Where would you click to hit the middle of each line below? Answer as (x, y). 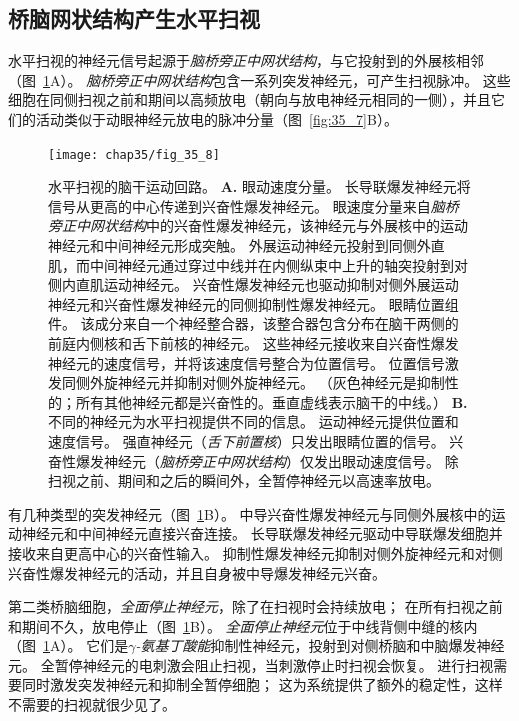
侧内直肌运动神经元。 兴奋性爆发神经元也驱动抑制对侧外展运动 (253, 284)
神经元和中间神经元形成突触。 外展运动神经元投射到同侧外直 (246, 245)
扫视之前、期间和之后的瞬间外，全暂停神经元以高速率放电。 (244, 480)
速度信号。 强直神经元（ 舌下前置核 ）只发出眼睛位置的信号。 (246, 440)
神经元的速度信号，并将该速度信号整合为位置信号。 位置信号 (246, 362)
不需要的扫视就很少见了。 (92, 704)
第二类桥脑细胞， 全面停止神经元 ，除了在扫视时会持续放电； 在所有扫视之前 (255, 606)
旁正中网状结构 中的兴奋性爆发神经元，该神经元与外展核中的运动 (258, 225)
